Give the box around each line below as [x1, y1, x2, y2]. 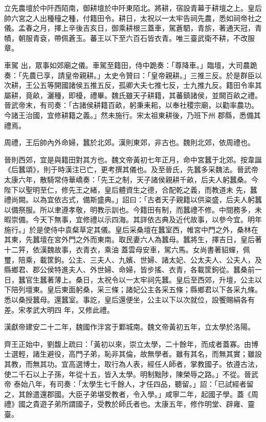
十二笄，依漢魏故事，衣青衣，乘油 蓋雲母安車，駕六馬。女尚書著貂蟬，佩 [4, 244, 250, 255]
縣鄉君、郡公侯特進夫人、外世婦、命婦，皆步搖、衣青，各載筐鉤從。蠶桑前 [4, 264, 255, 275]
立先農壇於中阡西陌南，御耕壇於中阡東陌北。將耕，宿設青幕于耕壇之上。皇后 [4, 3, 262, 13]
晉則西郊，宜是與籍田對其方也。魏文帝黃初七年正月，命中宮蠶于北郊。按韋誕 [4, 154, 262, 165]
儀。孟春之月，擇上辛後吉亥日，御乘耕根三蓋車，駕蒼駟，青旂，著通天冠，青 [4, 22, 262, 33]
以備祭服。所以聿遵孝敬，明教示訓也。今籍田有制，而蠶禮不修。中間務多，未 [4, 204, 262, 215]
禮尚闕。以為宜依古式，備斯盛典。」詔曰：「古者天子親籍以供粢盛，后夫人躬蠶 [4, 194, 262, 205]
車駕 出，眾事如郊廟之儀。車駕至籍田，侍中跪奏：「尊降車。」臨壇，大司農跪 [4, 59, 257, 70]
